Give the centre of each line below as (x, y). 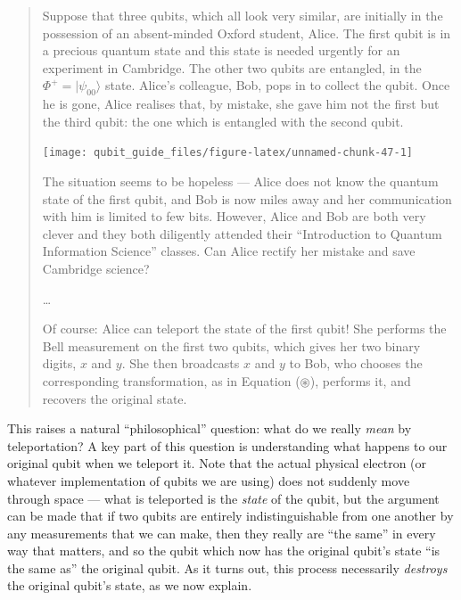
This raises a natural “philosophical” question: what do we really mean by (210, 428)
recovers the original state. (115, 398)
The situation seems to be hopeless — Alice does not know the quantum (240, 181)
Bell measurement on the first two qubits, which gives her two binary (231, 345)
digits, (59, 363)
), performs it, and (360, 380)
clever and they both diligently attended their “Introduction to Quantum (242, 233)
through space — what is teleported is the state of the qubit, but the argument (223, 498)
